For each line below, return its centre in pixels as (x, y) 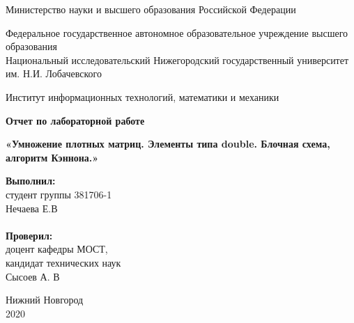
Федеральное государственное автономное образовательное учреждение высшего (177, 32)
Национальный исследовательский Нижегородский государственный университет (177, 60)
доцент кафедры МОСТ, (57, 249)
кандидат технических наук (63, 262)
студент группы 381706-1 (59, 194)
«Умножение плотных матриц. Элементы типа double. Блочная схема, (168, 144)
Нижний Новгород (45, 300)
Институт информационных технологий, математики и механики (143, 96)
